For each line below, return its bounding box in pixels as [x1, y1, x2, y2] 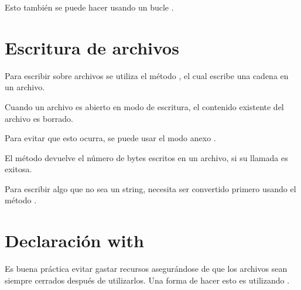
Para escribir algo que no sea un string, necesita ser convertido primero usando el [5, 182, 296, 195]
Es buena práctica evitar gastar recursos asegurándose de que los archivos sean [5, 262, 288, 275]
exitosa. [5, 163, 32, 175]
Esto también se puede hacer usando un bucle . [5, 1, 174, 13]
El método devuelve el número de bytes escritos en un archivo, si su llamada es [5, 151, 288, 163]
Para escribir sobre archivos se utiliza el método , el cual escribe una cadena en [5, 69, 289, 81]
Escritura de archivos [5, 35, 179, 59]
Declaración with [5, 228, 144, 253]
